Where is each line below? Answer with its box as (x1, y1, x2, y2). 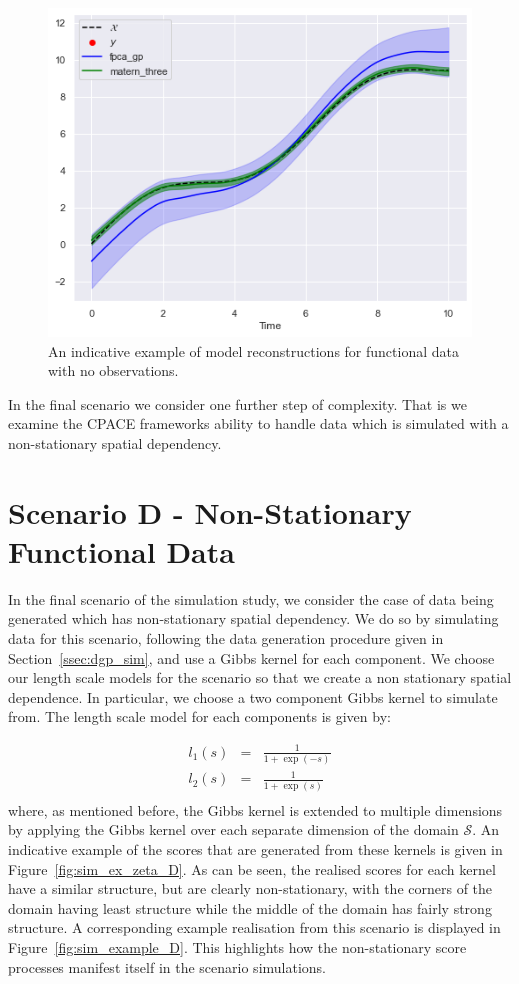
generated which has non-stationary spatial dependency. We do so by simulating (8, 608, 499, 629)
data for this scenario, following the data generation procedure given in (8, 628, 444, 649)
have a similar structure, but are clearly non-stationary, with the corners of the (8, 878, 493, 899)
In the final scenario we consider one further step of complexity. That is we (8, 393, 467, 414)
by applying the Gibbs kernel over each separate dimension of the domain (8, 819, 459, 840)
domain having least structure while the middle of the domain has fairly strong (8, 897, 492, 918)
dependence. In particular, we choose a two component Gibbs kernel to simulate (8, 686, 498, 707)
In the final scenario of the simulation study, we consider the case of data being (8, 588, 494, 609)
